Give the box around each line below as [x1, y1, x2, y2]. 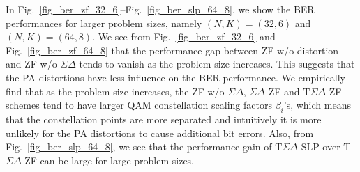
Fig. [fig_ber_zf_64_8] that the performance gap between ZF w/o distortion [6, 42, 339, 57]
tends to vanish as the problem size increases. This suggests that [79, 56, 355, 71]
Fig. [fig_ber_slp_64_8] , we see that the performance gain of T [6, 139, 283, 154]
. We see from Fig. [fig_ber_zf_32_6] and [92, 29, 276, 44]
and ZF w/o [6, 56, 57, 71]
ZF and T [268, 84, 310, 98]
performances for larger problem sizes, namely [6, 15, 202, 30]
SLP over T [301, 139, 351, 154]
